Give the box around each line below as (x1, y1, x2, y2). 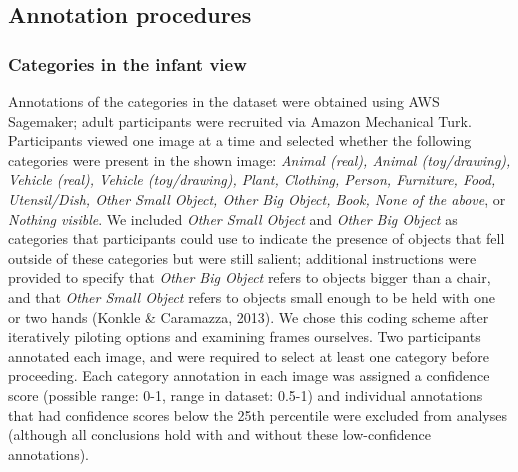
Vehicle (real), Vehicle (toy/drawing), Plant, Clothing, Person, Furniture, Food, (8, 169, 496, 190)
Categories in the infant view (8, 51, 247, 76)
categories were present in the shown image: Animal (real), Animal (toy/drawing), (8, 149, 511, 170)
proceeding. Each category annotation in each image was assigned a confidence (8, 365, 490, 386)
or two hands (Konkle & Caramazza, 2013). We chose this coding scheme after (8, 306, 489, 327)
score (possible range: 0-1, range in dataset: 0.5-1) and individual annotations (8, 384, 483, 405)
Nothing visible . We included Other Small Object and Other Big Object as (8, 208, 458, 229)
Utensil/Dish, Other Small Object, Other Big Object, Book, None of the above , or (8, 188, 506, 209)
